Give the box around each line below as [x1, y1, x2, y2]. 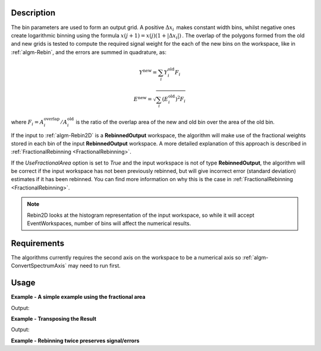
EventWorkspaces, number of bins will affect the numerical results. [27, 220, 191, 227]
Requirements [11, 238, 65, 248]
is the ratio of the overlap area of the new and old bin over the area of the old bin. [75, 118, 275, 125]
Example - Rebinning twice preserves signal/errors [11, 337, 140, 344]
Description [11, 8, 56, 18]
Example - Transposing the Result [11, 315, 96, 322]
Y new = [139, 68, 158, 75]
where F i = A [11, 118, 44, 127]
